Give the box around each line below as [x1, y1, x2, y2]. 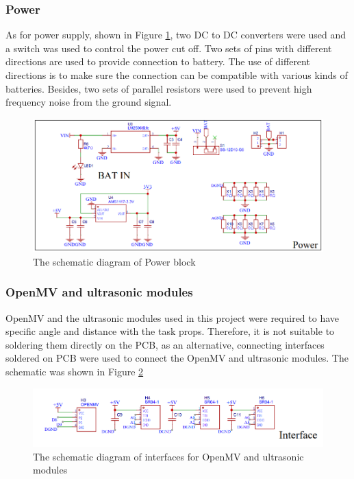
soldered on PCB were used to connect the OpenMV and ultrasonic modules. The [5, 351, 349, 365]
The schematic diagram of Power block [33, 254, 196, 268]
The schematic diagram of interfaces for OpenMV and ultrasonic [33, 449, 304, 463]
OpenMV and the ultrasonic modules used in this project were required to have [5, 310, 340, 325]
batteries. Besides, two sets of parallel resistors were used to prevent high [5, 81, 312, 95]
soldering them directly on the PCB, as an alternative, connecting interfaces [5, 337, 325, 351]
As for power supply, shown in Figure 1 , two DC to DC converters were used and [5, 27, 346, 42]
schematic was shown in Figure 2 [5, 364, 144, 379]
